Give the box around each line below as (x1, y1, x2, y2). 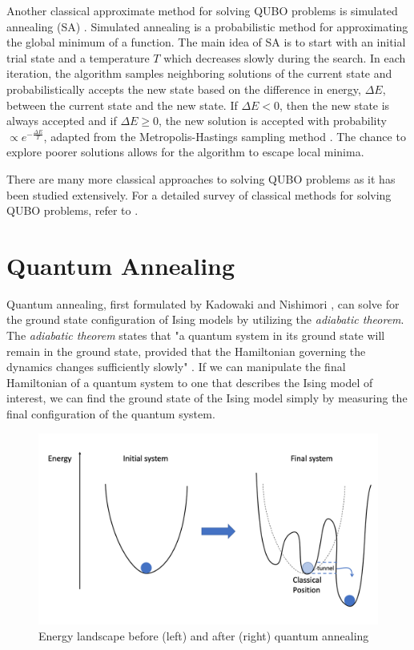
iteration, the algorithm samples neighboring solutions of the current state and (6, 65, 392, 82)
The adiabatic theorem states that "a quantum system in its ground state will (6, 327, 385, 344)
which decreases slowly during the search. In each (163, 49, 406, 66)
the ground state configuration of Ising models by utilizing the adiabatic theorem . (6, 311, 404, 328)
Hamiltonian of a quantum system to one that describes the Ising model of (6, 373, 373, 390)
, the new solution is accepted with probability (159, 112, 387, 129)
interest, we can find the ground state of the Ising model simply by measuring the (6, 390, 408, 406)
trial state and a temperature (6, 49, 150, 66)
